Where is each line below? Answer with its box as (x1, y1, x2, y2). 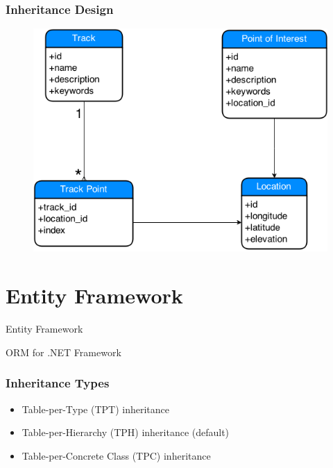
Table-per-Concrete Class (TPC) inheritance (22, 448, 211, 462)
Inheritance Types (6, 374, 110, 392)
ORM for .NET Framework (6, 344, 121, 359)
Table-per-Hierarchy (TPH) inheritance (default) (22, 425, 230, 440)
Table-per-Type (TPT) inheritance (22, 401, 170, 416)
